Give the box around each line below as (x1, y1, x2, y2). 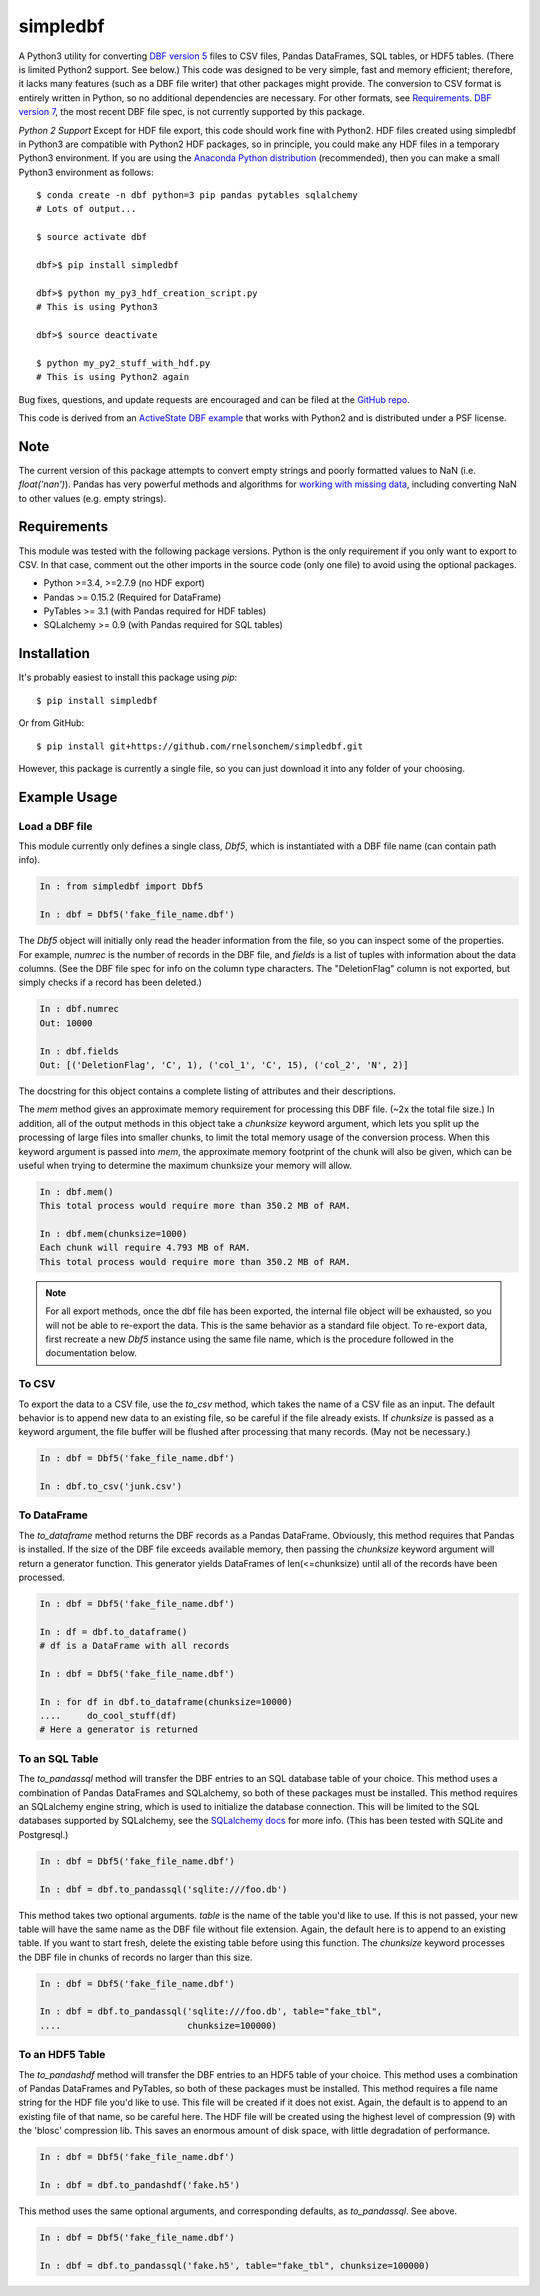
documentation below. (45, 1347, 137, 1359)
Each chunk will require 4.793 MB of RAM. (39, 1242, 251, 1254)
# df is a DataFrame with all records (39, 1640, 230, 1652)
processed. (18, 1571, 65, 1583)
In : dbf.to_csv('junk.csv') (39, 1481, 183, 1492)
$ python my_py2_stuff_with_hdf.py (36, 357, 211, 369)
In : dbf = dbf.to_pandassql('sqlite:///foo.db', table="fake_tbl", (39, 2006, 383, 2017)
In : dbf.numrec (39, 1003, 120, 1015)
